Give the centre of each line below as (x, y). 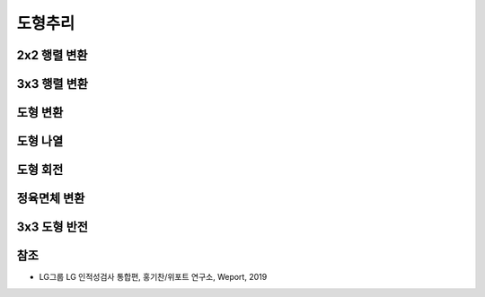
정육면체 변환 (51, 199)
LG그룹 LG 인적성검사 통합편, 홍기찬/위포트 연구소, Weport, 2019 (153, 277)
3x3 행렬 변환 (53, 84)
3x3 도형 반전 (53, 227)
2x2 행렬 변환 (52, 55)
